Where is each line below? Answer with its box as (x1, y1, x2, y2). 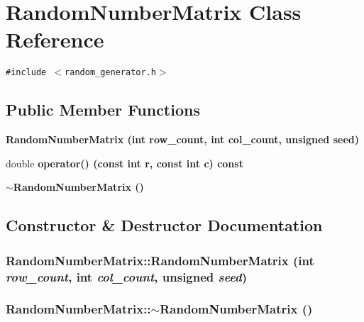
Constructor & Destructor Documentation (6, 214, 323, 236)
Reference (6, 25, 104, 54)
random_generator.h (65, 67, 156, 78)
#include (6, 67, 47, 78)
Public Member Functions (6, 99, 200, 121)
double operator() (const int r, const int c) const (6, 155, 243, 170)
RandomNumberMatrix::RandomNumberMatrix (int (6, 251, 314, 269)
